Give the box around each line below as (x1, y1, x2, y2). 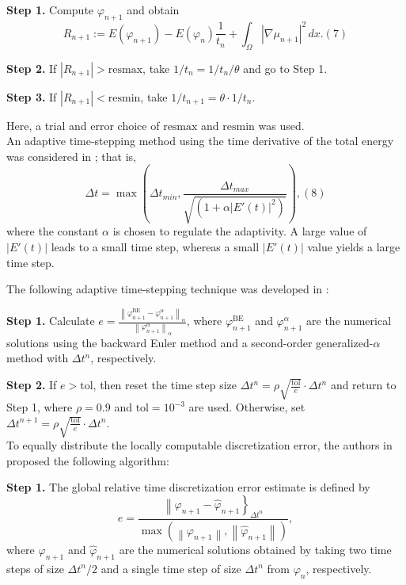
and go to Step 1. (243, 59, 328, 76)
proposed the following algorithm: (6, 452, 169, 468)
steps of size (6, 560, 64, 576)
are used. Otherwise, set (188, 399, 305, 415)
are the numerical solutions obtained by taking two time (119, 541, 392, 557)
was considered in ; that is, (6, 147, 136, 164)
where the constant (6, 223, 99, 239)
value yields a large (307, 239, 400, 254)
